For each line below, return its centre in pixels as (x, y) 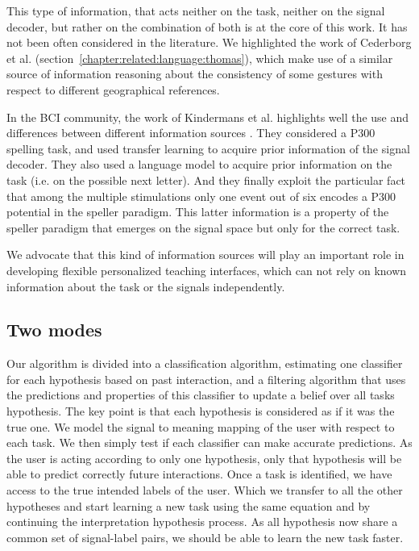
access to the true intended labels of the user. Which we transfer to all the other (205, 490)
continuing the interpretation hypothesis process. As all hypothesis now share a (202, 522)
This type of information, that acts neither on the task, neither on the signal (196, 10)
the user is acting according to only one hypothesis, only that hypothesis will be (204, 458)
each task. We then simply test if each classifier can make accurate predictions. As (209, 442)
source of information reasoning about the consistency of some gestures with (195, 74)
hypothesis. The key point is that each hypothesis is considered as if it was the (201, 411)
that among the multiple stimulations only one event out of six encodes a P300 (201, 196)
